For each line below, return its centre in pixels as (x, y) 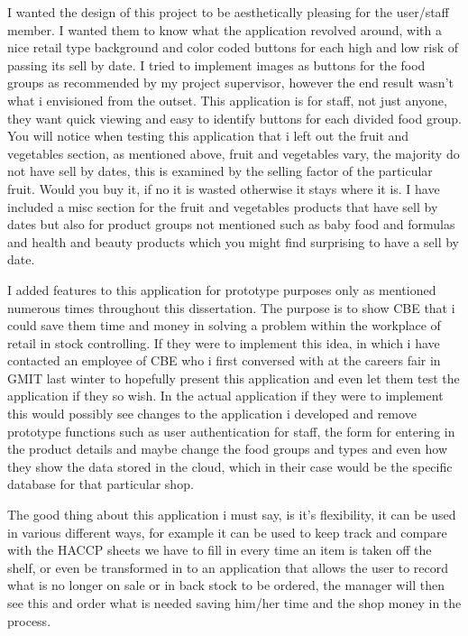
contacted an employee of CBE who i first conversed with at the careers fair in (224, 360)
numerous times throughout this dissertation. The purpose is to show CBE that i (231, 307)
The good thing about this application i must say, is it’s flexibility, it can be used (232, 515)
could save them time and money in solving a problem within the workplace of (224, 325)
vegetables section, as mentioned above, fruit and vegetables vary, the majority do (234, 153)
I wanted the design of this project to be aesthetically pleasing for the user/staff (228, 12)
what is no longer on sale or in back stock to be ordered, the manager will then (226, 585)
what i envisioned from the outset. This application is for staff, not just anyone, (227, 100)
